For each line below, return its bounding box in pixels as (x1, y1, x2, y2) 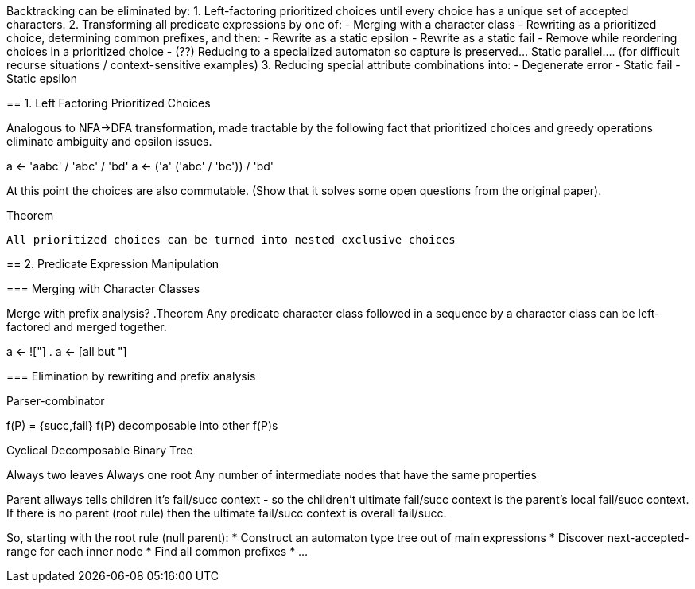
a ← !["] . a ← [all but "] (6, 345, 127, 358)
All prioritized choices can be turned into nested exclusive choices (6, 233, 456, 246)
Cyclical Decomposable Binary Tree (6, 443, 193, 457)
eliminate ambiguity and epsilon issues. (6, 135, 212, 148)
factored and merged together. (6, 320, 167, 334)
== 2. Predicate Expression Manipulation (6, 257, 219, 271)
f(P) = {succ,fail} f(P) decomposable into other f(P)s (6, 419, 278, 432)
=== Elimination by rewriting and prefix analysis (6, 369, 256, 383)
